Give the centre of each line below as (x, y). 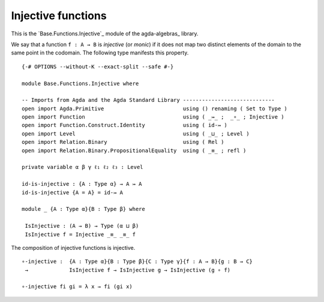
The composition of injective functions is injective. (73, 247)
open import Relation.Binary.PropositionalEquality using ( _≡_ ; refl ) (134, 150)
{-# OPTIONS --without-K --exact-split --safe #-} (98, 67)
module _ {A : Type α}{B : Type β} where (83, 209)
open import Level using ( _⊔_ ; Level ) (136, 134)
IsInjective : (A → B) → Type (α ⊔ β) (82, 226)
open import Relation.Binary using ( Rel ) (123, 142)
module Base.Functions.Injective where (80, 83)
